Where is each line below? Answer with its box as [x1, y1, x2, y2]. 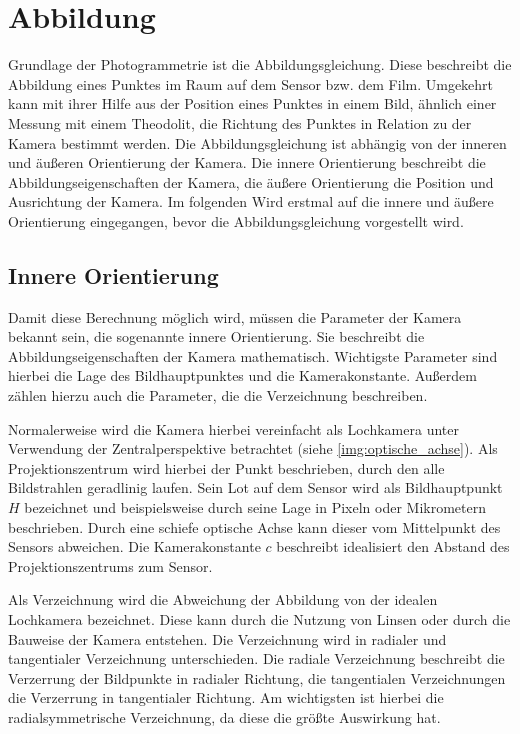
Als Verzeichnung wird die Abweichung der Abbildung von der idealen [8, 589, 438, 610]
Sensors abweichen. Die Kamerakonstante [8, 536, 261, 557]
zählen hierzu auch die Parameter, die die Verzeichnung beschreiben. [8, 385, 428, 406]
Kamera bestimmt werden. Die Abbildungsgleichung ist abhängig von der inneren [8, 132, 507, 153]
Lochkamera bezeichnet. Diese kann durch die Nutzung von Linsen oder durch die [8, 608, 511, 629]
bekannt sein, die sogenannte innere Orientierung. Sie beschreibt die [8, 326, 425, 347]
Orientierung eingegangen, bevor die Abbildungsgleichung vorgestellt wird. [8, 210, 464, 231]
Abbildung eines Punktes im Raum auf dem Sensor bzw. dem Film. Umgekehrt [8, 73, 494, 94]
